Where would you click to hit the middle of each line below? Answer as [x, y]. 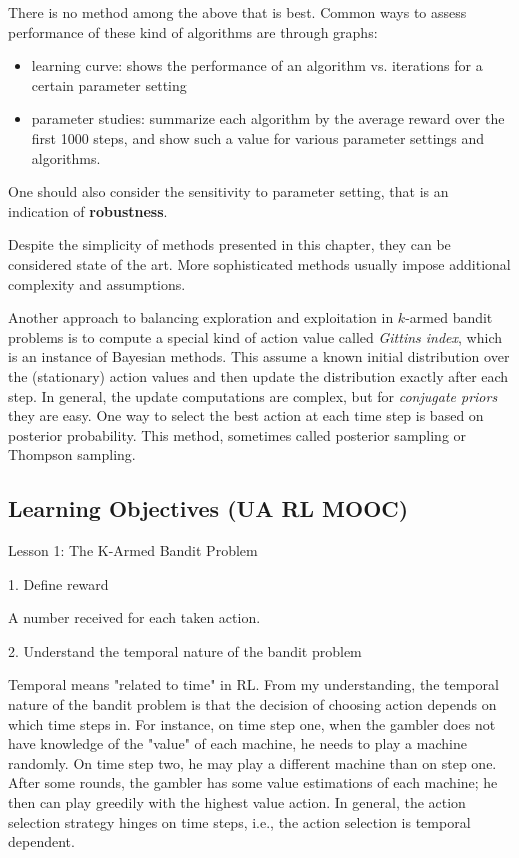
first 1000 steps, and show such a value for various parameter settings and [258, 137]
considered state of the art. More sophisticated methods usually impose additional [259, 263]
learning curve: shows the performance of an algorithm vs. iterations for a [257, 65]
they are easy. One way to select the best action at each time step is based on [246, 415]
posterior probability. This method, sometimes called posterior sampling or [237, 434]
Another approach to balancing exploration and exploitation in [201, 317]
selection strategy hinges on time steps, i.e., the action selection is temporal [239, 821]
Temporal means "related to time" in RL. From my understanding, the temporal [253, 684]
